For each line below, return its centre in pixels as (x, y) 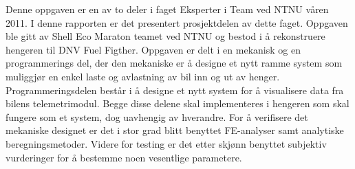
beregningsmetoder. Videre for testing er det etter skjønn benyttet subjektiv (166, 143)
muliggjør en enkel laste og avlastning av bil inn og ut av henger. (143, 76)
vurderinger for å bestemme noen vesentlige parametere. (124, 157)
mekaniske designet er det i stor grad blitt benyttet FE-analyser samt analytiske (175, 130)
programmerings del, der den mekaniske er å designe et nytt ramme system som (174, 63)
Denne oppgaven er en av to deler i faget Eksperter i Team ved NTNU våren (167, 9)
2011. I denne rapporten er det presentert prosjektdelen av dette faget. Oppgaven (177, 22)
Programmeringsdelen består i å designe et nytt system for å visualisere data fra (175, 90)
